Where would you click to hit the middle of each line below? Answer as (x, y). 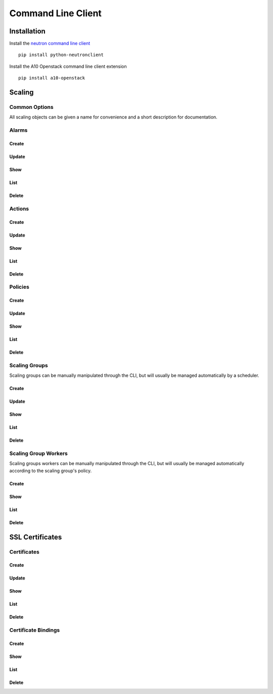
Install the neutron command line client (50, 44)
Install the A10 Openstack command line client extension (68, 66)
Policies (19, 287)
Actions (19, 209)
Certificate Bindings (35, 630)
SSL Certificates (36, 537)
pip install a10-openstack (52, 78)
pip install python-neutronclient (61, 55)
